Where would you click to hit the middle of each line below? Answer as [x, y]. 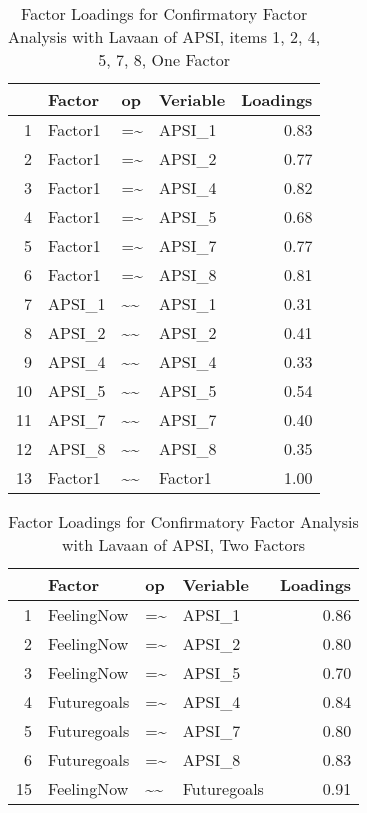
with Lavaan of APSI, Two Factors [184, 544]
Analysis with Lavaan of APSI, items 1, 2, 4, [164, 36]
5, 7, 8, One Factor [164, 59]
